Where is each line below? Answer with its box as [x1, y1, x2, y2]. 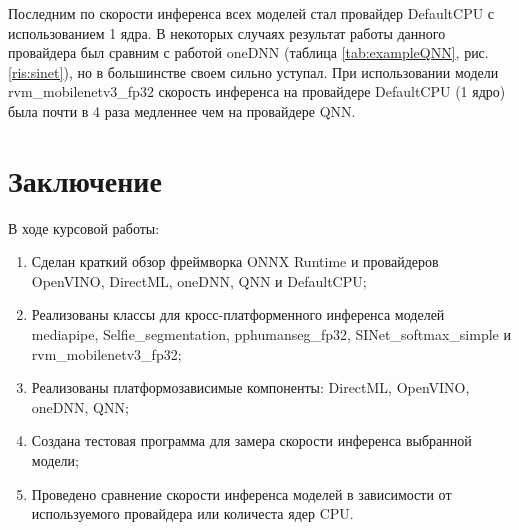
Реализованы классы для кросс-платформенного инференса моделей [31, 304, 445, 325]
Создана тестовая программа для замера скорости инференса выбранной [31, 430, 472, 451]
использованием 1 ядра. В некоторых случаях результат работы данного [8, 22, 446, 43]
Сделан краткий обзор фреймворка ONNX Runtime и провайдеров [31, 251, 439, 272]
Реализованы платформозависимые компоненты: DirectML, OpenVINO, [31, 377, 470, 398]
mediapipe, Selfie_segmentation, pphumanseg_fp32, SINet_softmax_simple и [31, 324, 511, 345]
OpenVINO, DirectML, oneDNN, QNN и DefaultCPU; [31, 270, 367, 291]
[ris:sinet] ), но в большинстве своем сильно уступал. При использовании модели [8, 61, 499, 82]
